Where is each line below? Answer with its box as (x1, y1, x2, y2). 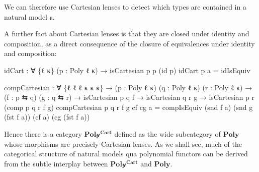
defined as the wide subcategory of (114, 129, 221, 139)
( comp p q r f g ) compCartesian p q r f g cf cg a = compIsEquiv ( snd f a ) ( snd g (4, 101, 253, 112)
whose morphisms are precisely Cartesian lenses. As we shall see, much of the (4, 138, 242, 149)
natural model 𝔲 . (4, 11, 55, 22)
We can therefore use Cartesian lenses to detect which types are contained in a (4, 2, 246, 12)
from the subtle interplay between (4, 158, 108, 168)
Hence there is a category (4, 129, 82, 139)
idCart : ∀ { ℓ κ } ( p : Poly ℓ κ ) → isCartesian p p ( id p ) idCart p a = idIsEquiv (4, 65, 250, 76)
